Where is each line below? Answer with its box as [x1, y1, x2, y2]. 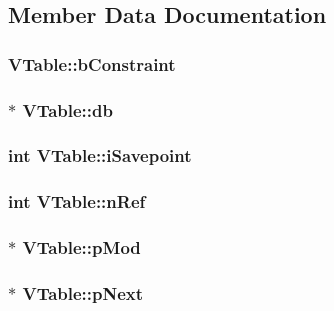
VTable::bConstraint [8, 51, 176, 76]
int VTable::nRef [8, 189, 146, 214]
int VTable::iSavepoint [8, 143, 192, 168]
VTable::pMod [22, 235, 141, 260]
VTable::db [22, 97, 113, 122]
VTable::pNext [22, 280, 144, 305]
